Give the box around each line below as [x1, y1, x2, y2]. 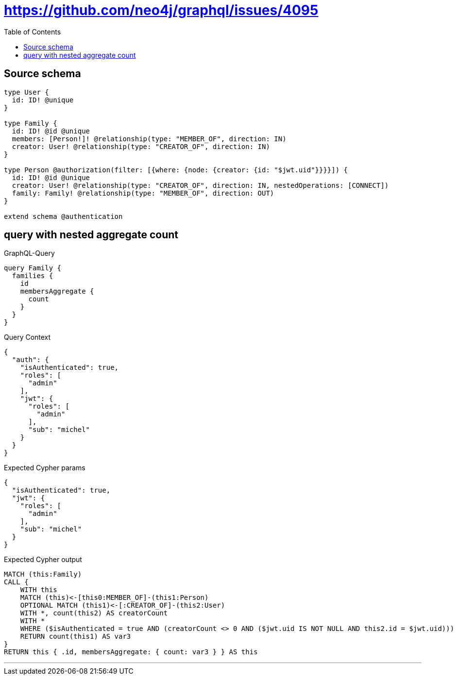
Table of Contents [4, 27, 61, 36]
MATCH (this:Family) [4, 570, 82, 579]
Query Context [4, 333, 51, 342]
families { [12, 272, 53, 280]
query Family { [4, 264, 62, 272]
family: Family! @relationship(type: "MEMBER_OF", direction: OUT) [12, 189, 274, 197]
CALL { [4, 578, 29, 586]
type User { [4, 88, 49, 96]
